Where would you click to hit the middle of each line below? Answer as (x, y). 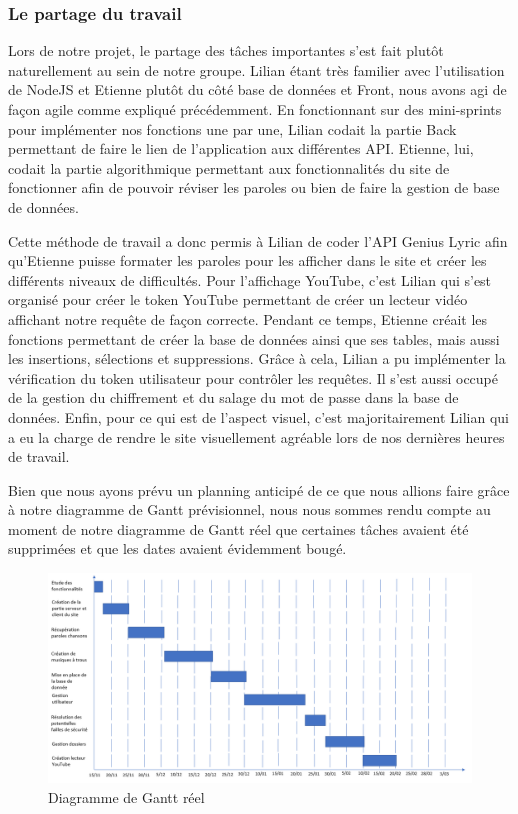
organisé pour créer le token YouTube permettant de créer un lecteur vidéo (238, 299)
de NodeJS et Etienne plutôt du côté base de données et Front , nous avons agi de (257, 89)
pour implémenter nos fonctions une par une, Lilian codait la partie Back (232, 128)
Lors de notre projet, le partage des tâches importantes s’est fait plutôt (226, 50)
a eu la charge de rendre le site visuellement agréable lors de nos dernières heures (256, 436)
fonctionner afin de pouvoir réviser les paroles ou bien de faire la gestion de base (254, 187)
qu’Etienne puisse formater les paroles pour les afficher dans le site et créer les (247, 260)
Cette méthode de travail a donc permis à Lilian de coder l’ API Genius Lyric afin (258, 240)
